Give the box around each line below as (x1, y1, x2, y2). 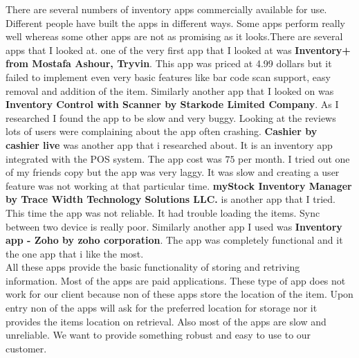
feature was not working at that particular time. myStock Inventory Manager (6, 178, 352, 193)
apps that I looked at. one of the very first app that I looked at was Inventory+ (6, 42, 351, 57)
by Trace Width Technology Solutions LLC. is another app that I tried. (6, 192, 335, 206)
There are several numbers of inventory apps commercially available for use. (6, 2, 327, 16)
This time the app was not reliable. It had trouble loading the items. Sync (6, 205, 320, 220)
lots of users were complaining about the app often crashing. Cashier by (6, 124, 317, 138)
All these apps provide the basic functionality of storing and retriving (6, 260, 300, 274)
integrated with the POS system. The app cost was (6, 151, 222, 165)
